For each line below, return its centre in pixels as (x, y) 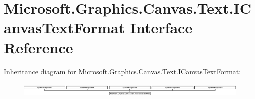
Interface (161, 28)
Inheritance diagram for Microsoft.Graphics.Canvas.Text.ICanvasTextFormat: (123, 71)
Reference (39, 47)
